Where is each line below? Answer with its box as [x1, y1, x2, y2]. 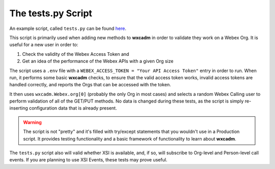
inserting [9, 105, 28, 111]
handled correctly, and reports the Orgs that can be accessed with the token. [9, 82, 171, 88]
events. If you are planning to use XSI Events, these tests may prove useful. [9, 157, 168, 163]
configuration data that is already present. [29, 105, 117, 111]
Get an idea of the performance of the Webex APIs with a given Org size [22, 58, 174, 64]
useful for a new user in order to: [9, 42, 78, 48]
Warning [23, 119, 42, 125]
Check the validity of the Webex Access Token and [22, 51, 129, 57]
